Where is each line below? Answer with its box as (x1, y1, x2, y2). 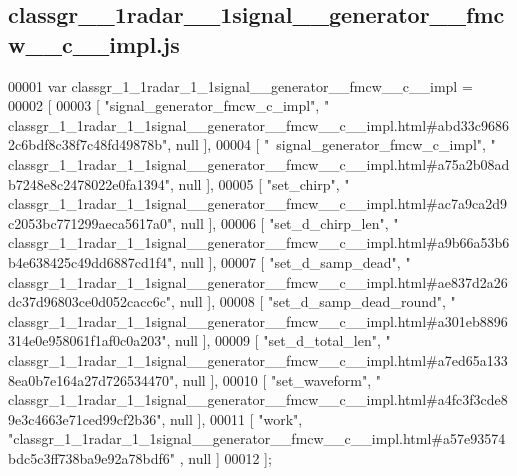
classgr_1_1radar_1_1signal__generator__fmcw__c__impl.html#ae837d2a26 (8, 271, 508, 292)
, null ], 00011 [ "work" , (161, 408, 303, 429)
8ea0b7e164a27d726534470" (8, 369, 175, 390)
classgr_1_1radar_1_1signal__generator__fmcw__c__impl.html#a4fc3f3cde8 (8, 389, 508, 410)
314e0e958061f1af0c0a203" (8, 330, 167, 351)
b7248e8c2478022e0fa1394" (8, 173, 170, 194)
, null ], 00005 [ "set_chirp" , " (169, 173, 350, 194)
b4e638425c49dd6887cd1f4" (8, 251, 173, 272)
